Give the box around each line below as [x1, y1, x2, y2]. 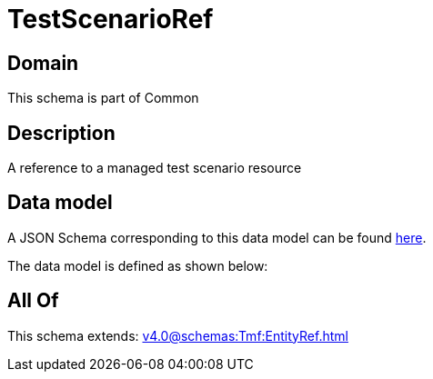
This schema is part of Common [7, 90, 199, 106]
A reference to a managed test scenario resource [7, 160, 302, 176]
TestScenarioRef [7, 4, 214, 35]
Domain [7, 51, 79, 75]
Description [7, 121, 116, 145]
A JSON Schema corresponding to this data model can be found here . [7, 229, 427, 245]
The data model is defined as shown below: [7, 257, 268, 274]
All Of [7, 289, 59, 313]
